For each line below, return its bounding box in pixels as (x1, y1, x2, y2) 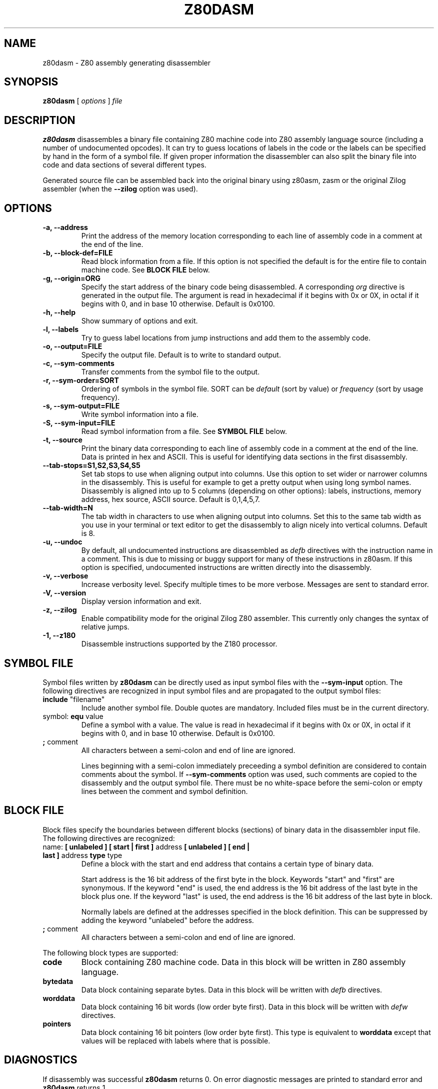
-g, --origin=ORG (42, 274, 100, 283)
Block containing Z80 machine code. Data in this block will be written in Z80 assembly (81, 956, 406, 967)
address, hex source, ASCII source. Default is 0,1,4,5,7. (81, 495, 260, 504)
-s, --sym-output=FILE (42, 401, 120, 410)
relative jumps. (81, 622, 129, 631)
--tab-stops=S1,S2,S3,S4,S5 (42, 461, 140, 470)
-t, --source (42, 435, 82, 444)
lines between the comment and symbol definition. (81, 786, 248, 795)
